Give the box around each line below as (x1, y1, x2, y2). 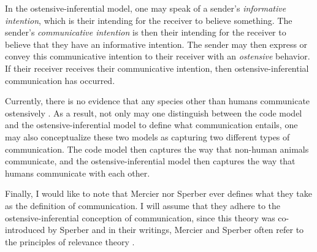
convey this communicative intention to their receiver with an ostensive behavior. (5, 50, 310, 63)
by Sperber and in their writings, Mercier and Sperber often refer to (48, 223, 304, 236)
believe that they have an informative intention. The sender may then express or (5, 37, 308, 50)
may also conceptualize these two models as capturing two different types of (5, 130, 290, 143)
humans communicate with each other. (5, 166, 150, 179)
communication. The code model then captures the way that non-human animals (5, 142, 309, 155)
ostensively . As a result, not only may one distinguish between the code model (5, 106, 302, 119)
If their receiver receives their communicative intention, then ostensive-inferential (5, 61, 309, 74)
